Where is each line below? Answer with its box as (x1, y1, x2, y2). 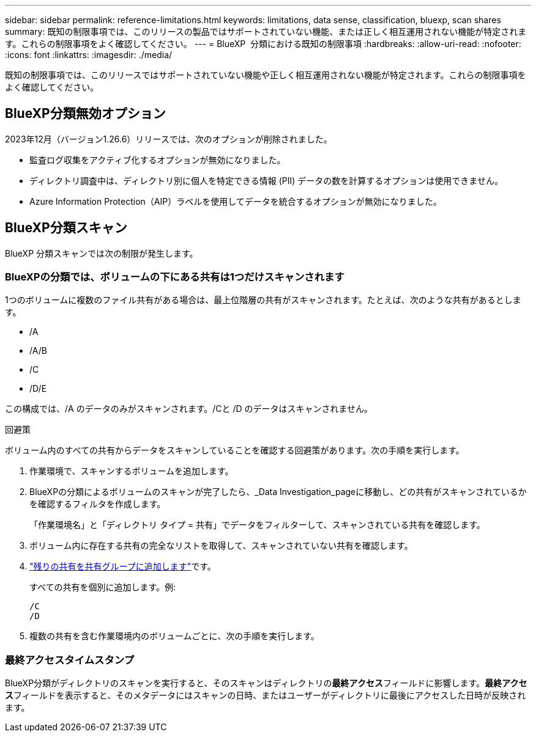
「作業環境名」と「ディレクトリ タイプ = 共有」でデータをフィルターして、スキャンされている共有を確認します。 (29, 519, 485, 530)
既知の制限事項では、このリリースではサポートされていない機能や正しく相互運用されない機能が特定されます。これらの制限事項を (5, 70, 526, 80)
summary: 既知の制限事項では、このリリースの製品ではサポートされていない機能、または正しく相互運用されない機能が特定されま (5, 26, 527, 37)
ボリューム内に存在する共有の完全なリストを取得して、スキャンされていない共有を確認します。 (29, 540, 413, 551)
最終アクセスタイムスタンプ (5, 653, 135, 666)
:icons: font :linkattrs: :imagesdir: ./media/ (5, 50, 173, 60)
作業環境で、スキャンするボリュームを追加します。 (29, 466, 234, 477)
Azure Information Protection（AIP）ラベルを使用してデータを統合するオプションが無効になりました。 (29, 196, 442, 207)
